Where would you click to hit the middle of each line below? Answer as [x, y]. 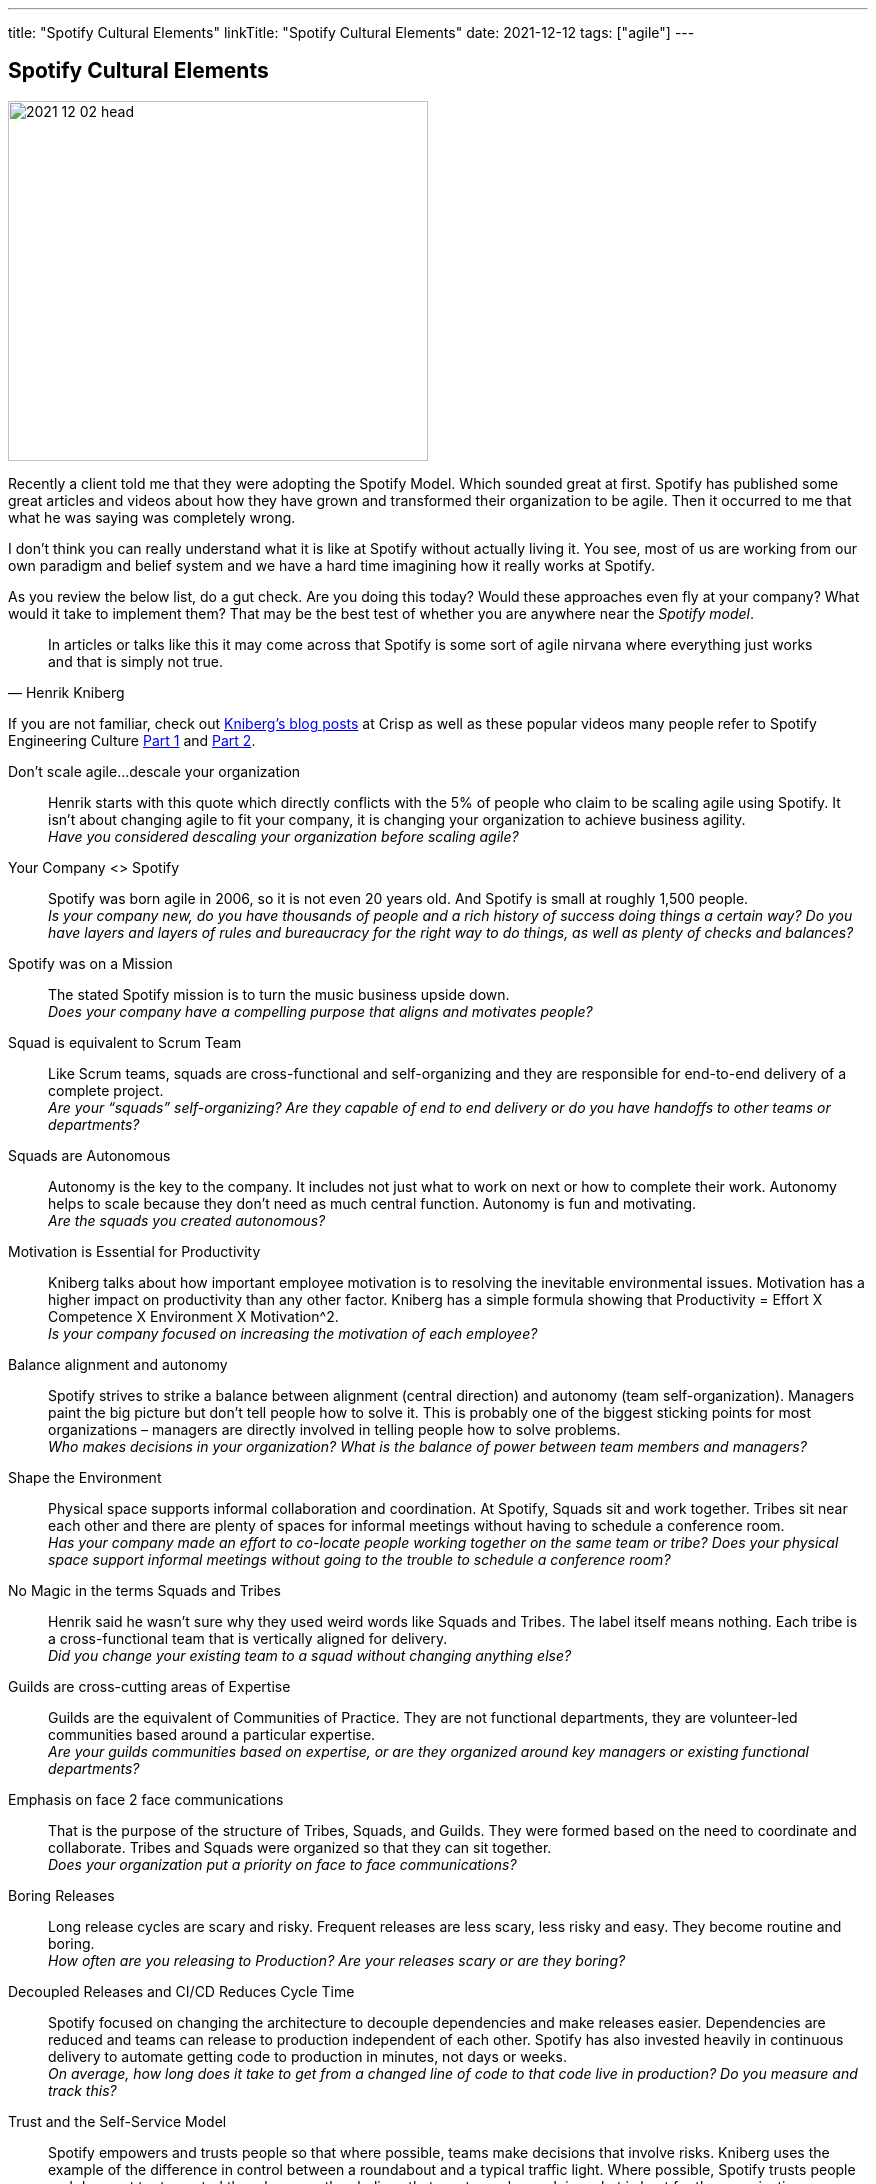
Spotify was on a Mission [90, 963]
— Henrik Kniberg [66, 692]
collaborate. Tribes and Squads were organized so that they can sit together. [300, 1847]
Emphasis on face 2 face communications [146, 1799]
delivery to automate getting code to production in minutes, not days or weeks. [307, 2056]
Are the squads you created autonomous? [187, 1220]
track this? [82, 2090]
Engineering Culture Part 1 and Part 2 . [132, 740]
